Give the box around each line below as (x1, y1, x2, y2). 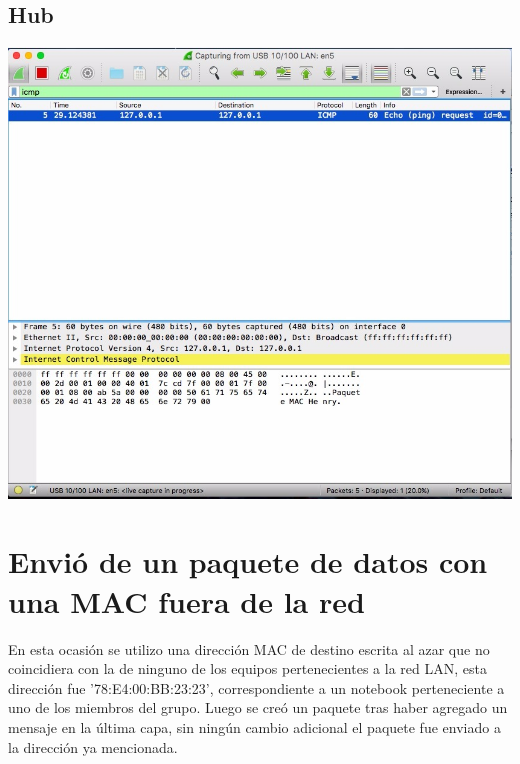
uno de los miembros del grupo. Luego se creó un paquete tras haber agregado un (8, 697, 508, 718)
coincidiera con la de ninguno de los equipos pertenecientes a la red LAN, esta (8, 658, 487, 679)
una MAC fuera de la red (8, 580, 365, 621)
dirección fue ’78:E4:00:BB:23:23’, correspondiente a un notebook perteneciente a (8, 677, 505, 698)
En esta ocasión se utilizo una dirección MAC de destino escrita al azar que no (8, 638, 490, 659)
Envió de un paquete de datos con (8, 541, 488, 582)
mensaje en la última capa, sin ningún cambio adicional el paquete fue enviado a (8, 716, 501, 737)
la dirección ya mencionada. (8, 736, 178, 757)
